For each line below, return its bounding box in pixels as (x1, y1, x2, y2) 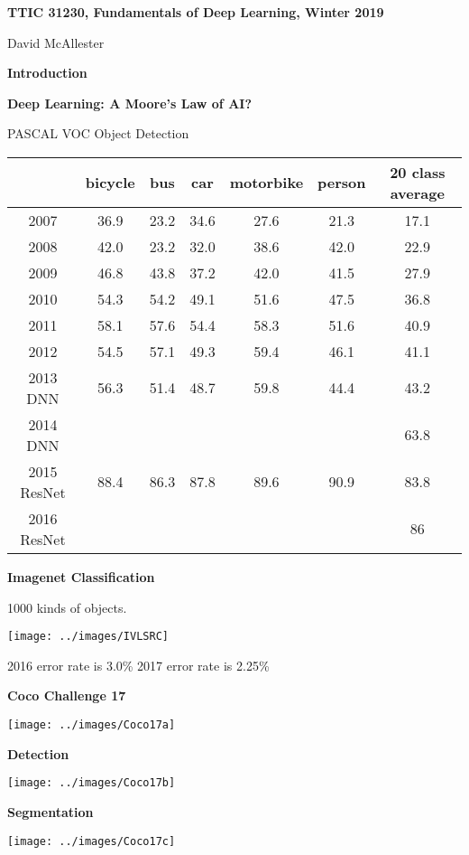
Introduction (7, 63, 87, 82)
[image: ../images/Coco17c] (7, 834, 176, 848)
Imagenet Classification (7, 567, 155, 586)
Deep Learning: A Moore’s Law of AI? (7, 93, 252, 112)
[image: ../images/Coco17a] (7, 719, 176, 731)
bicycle (85, 172, 135, 193)
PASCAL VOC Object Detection (7, 124, 189, 143)
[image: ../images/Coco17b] (7, 776, 176, 790)
